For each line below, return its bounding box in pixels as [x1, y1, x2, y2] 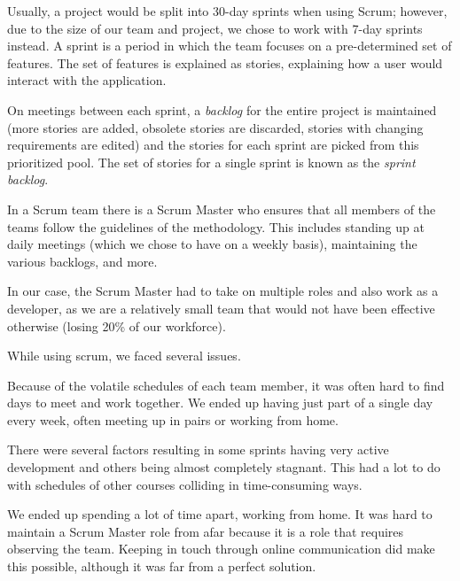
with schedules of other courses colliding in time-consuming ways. [7, 475, 363, 493]
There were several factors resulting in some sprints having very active [7, 440, 389, 459]
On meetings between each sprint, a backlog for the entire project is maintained [7, 100, 437, 119]
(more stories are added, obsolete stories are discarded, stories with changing [7, 118, 424, 136]
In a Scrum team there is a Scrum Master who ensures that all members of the [7, 199, 436, 218]
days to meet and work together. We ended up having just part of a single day [7, 393, 433, 412]
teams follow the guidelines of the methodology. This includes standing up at [7, 217, 425, 236]
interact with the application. [7, 71, 167, 89]
